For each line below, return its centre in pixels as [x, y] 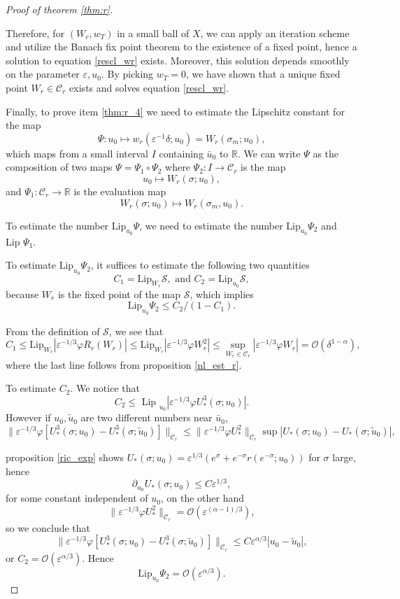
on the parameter [43, 74]
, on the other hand [202, 498]
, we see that [136, 331]
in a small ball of [153, 33]
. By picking [127, 74]
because [22, 294]
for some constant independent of [77, 498]
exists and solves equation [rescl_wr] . [149, 87]
